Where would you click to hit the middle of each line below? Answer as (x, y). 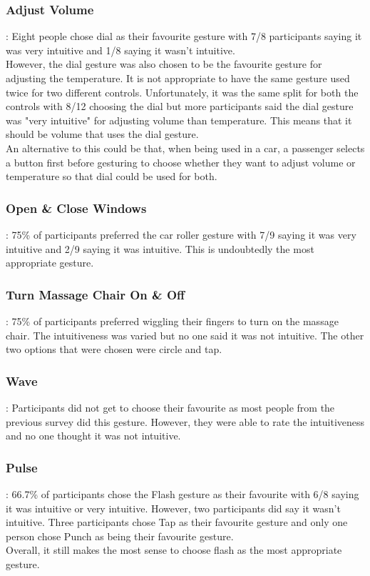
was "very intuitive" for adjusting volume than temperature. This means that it (179, 120)
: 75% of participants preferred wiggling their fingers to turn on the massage (172, 321)
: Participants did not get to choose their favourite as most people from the (170, 407)
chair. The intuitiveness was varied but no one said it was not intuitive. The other (185, 335)
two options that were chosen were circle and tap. (114, 349)
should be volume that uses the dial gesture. (102, 134)
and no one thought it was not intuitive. (93, 436)
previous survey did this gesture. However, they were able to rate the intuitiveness (185, 421)
